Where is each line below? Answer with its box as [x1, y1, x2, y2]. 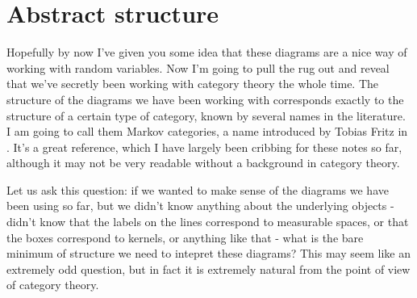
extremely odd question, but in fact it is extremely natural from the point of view [6, 260, 411, 277]
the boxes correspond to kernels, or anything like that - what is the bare [6, 229, 364, 246]
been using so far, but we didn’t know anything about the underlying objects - [6, 197, 394, 214]
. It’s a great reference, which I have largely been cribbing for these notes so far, [6, 138, 402, 155]
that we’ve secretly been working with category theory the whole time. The [6, 75, 379, 92]
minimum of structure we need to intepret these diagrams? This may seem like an [6, 245, 411, 262]
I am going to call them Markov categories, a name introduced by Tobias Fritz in [6, 123, 408, 140]
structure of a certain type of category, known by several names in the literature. [6, 107, 406, 124]
